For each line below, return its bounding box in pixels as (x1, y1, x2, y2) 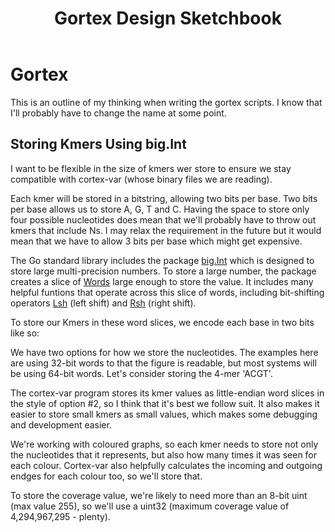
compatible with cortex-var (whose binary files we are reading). (10, 173, 273, 185)
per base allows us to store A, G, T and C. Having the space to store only (10, 203, 310, 215)
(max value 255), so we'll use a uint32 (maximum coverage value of (10, 500, 290, 512)
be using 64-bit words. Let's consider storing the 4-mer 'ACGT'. (10, 367, 273, 379)
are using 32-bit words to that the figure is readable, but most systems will (10, 357, 317, 369)
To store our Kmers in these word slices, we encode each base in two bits (10, 316, 315, 328)
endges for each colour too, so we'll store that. (10, 470, 203, 482)
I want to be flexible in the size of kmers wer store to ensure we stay (10, 162, 292, 174)
